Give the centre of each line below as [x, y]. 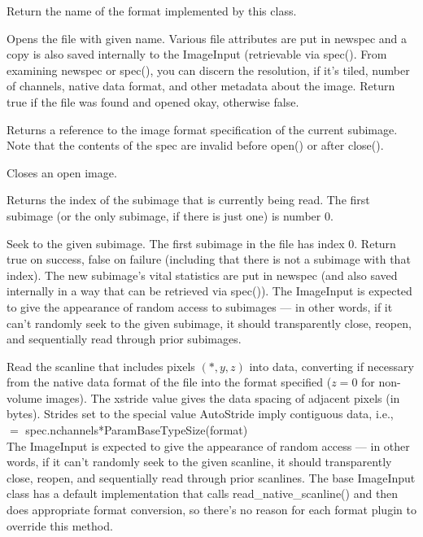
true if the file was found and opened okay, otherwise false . [153, 101]
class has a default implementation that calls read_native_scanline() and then [203, 493]
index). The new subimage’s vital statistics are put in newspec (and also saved [202, 275]
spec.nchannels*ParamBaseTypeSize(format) [137, 430]
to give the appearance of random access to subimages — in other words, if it [200, 306]
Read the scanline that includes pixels [101, 366]
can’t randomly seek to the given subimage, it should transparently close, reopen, [209, 323]
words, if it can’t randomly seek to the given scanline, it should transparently [199, 462]
